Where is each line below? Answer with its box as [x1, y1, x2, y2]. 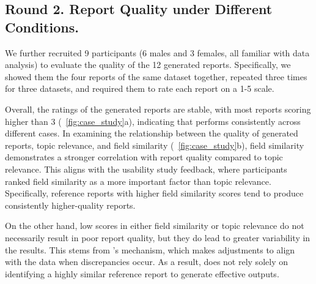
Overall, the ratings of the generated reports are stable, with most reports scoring [5, 102, 311, 115]
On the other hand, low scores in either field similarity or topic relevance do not [5, 219, 304, 232]
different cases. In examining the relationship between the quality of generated [5, 127, 298, 140]
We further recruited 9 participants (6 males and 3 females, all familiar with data [5, 46, 310, 59]
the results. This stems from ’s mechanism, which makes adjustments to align [5, 243, 295, 256]
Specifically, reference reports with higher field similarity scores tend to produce [5, 187, 304, 200]
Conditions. [5, 17, 79, 36]
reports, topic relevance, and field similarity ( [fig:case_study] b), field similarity [5, 138, 304, 151]
